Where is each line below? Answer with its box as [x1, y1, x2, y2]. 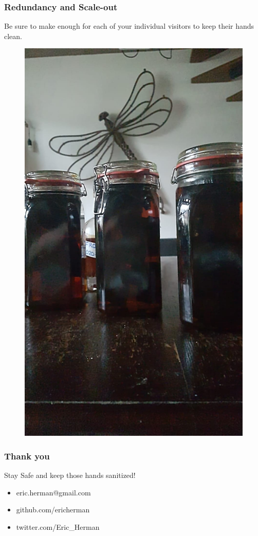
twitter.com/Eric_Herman [16, 521, 100, 532]
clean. [4, 30, 22, 41]
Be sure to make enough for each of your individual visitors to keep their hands [4, 21, 254, 31]
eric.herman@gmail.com [16, 487, 91, 497]
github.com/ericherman [16, 504, 90, 515]
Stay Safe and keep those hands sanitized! [4, 469, 136, 480]
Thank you [4, 449, 50, 462]
